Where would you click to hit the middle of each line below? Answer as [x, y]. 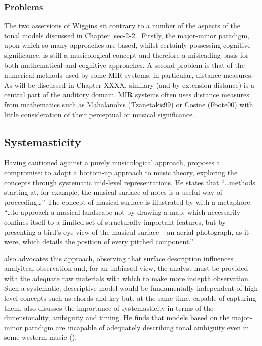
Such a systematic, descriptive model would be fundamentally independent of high [131, 288]
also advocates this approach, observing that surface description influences [119, 258]
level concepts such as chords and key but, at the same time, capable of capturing [130, 298]
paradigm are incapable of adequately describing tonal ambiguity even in [137, 327]
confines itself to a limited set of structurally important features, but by [115, 221]
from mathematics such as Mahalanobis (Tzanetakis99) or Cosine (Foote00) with [129, 104]
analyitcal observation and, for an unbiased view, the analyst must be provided [126, 268]
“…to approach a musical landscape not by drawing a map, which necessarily [122, 212]
